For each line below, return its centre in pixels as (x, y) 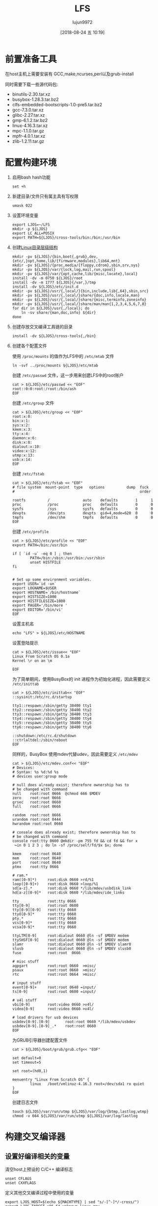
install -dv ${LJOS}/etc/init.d (45, 287)
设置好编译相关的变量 (37, 1157)
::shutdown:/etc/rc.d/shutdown (44, 736)
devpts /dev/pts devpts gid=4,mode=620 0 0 (82, 513)
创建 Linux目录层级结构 (35, 247)
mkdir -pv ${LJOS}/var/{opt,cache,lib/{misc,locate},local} (75, 274)
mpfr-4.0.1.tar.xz (29, 136)
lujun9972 (82, 22)
